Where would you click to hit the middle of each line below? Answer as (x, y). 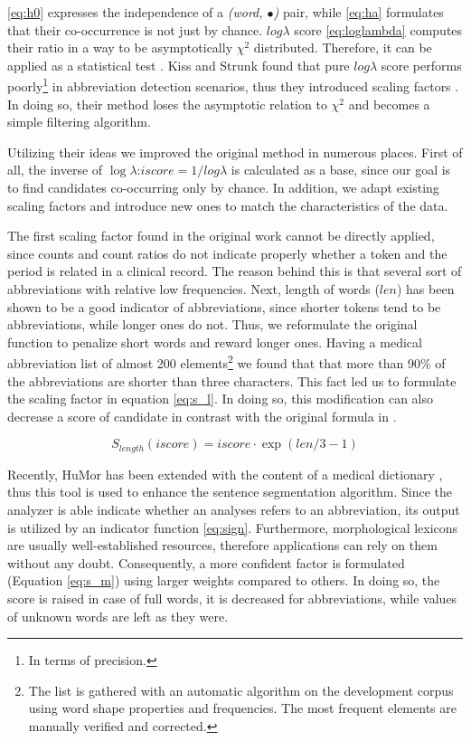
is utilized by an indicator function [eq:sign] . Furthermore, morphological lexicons (233, 527)
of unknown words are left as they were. (118, 616)
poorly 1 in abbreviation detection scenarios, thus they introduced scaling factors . (233, 85)
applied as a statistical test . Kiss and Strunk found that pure (179, 65)
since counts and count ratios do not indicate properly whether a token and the (227, 253)
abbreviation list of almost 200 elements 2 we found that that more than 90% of (226, 361)
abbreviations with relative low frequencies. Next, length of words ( (193, 288)
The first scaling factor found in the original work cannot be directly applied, (221, 236)
